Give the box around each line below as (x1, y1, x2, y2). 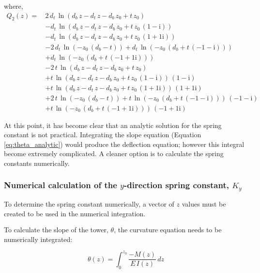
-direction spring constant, (124, 178, 229, 191)
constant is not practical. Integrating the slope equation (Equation (4, 129, 201, 140)
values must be (182, 199, 226, 209)
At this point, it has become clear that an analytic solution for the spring (4, 120, 222, 130)
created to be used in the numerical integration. (4, 208, 146, 218)
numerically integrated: (4, 234, 73, 244)
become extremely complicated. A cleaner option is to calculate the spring (4, 148, 224, 159)
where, (4, 1, 23, 11)
